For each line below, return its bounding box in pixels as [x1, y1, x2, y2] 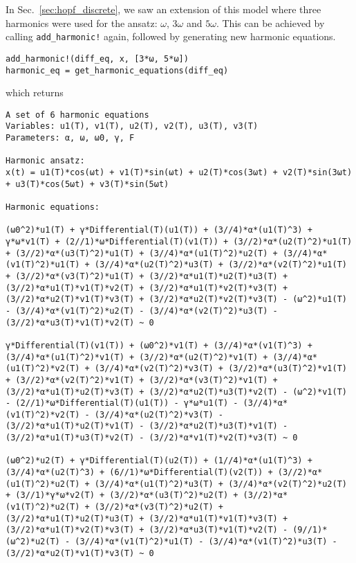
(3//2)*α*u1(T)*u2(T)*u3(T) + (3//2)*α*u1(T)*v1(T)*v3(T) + [6, 513, 288, 524]
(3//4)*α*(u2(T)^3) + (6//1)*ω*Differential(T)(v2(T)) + [6, 467, 273, 478]
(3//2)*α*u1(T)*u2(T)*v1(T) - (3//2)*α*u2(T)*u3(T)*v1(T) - [6, 421, 288, 431]
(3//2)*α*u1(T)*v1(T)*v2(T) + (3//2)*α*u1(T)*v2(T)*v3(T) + [6, 283, 288, 293]
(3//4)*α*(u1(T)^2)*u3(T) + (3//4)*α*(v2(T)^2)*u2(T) [94, 479, 347, 489]
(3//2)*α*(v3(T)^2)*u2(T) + [94, 502, 223, 512]
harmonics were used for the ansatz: [6, 15, 158, 30]
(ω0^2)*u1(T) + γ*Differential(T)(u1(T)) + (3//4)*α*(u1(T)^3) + [6, 225, 312, 235]
